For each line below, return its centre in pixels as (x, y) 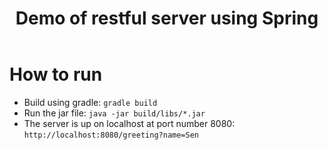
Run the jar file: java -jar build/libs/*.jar (114, 113)
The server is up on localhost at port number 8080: (129, 123)
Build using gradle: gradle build (90, 102)
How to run (56, 74)
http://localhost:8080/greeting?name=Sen (111, 135)
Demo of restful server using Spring (167, 18)
